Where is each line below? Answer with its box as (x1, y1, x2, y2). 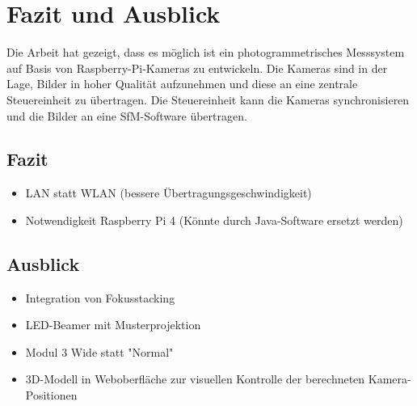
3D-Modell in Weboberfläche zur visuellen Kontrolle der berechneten (25, 370, 365, 387)
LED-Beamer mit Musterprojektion (25, 316, 201, 333)
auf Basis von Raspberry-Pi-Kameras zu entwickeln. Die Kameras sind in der (6, 59, 388, 76)
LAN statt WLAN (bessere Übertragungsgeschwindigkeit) (25, 184, 312, 201)
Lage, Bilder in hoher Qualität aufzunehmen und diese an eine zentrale (6, 75, 358, 92)
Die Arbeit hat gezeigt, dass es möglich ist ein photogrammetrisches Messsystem (6, 44, 405, 61)
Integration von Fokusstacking (25, 289, 175, 306)
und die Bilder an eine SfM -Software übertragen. (6, 107, 247, 124)
